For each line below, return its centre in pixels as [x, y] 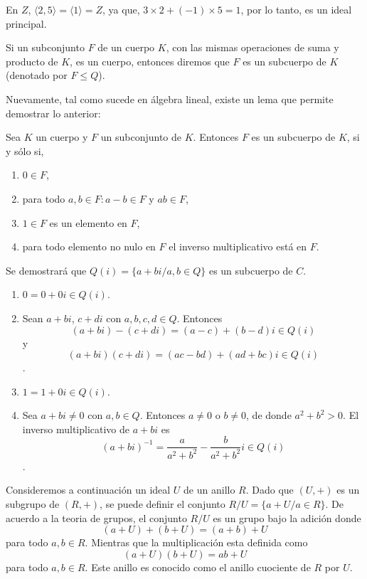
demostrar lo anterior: [53, 113]
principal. [26, 23]
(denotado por [37, 75]
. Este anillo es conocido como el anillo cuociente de [198, 567]
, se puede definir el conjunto [163, 504]
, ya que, [121, 9]
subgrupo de [33, 504]
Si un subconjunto [45, 47]
